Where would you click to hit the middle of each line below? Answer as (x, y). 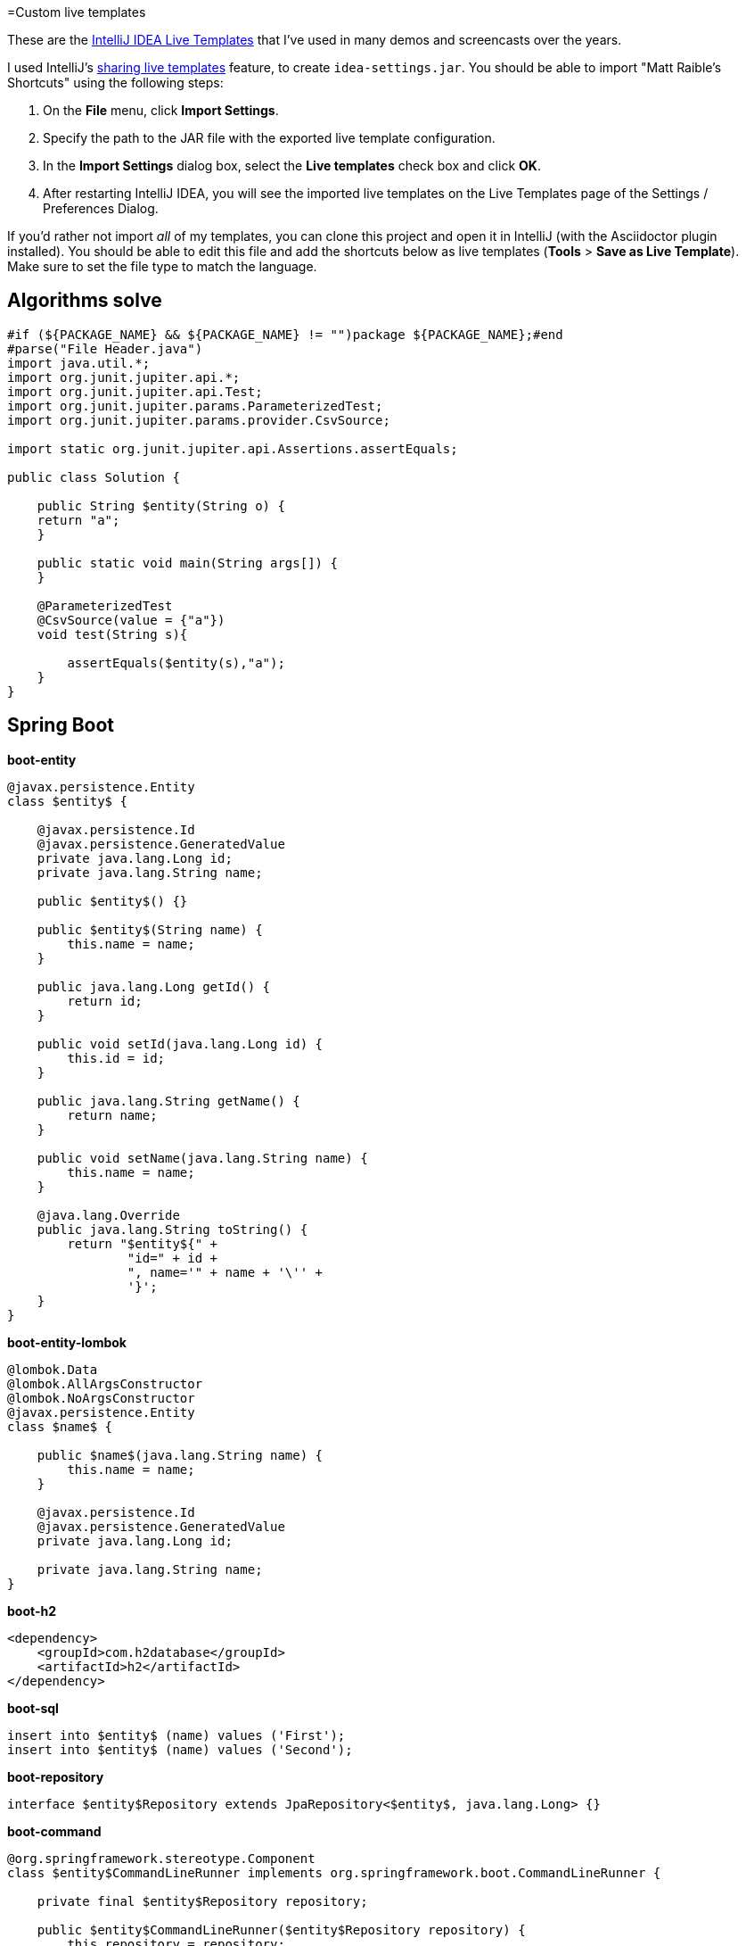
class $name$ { (60, 1426)
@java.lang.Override (108, 1215)
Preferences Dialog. (101, 208)
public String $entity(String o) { (161, 505)
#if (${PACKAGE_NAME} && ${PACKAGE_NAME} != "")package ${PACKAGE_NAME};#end (285, 334)
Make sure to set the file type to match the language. (162, 266)
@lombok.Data (53, 1369)
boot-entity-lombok (67, 1342)
